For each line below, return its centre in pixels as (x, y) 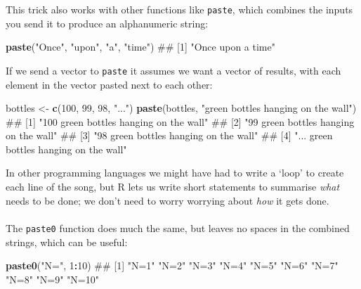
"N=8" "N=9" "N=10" (52, 279)
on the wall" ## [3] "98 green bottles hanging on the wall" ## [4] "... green (169, 135)
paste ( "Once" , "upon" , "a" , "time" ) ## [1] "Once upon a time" (140, 47)
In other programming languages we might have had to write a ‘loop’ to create (175, 173)
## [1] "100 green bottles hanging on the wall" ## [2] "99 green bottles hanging (180, 121)
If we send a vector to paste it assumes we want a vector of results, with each (173, 70)
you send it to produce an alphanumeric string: (107, 23)
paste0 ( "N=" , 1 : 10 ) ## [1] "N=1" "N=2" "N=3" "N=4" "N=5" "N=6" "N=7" (172, 265)
